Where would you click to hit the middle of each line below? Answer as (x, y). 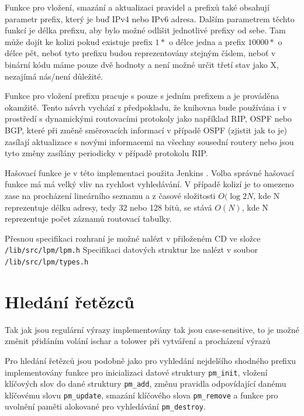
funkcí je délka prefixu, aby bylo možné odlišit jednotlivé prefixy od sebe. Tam (145, 30)
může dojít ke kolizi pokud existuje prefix (79, 41)
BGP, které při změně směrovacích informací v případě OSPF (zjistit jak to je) (146, 130)
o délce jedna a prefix (207, 41)
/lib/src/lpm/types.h (47, 262)
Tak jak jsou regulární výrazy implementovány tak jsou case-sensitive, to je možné (152, 329)
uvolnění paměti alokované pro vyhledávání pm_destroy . (105, 406)
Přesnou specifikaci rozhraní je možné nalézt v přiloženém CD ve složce (133, 238)
